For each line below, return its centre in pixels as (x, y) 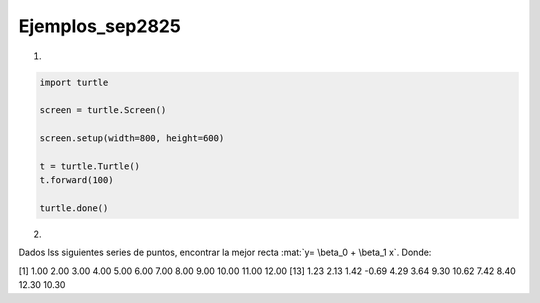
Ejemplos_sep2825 (100, 26)
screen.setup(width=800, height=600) (132, 138)
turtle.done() (74, 208)
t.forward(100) (76, 180)
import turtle (74, 82)
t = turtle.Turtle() (89, 166)
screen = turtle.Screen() (103, 110)
